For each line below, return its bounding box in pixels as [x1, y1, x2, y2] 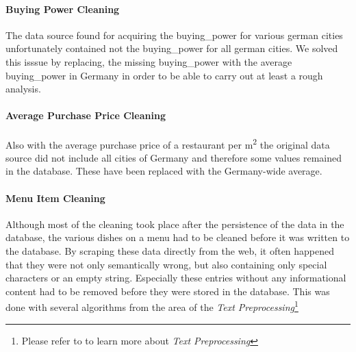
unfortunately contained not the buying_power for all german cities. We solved [5, 41, 338, 55]
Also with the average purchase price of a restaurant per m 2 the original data [5, 135, 330, 151]
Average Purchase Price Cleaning [5, 108, 166, 123]
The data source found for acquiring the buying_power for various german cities [5, 27, 343, 42]
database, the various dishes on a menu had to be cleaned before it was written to [5, 230, 350, 244]
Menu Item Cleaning [5, 190, 105, 205]
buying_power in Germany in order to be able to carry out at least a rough [5, 68, 323, 82]
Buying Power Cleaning [5, 1, 120, 16]
